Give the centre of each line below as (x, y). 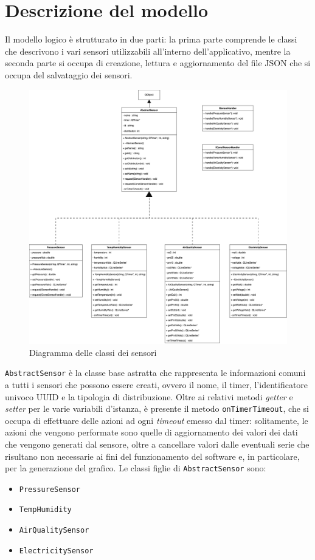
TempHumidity (45, 510)
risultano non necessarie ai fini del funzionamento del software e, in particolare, (152, 456)
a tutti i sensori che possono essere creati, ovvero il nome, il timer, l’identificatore (157, 384)
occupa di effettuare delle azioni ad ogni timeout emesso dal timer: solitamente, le (157, 420)
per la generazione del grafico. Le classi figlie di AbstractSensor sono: (136, 468)
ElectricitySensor (56, 551)
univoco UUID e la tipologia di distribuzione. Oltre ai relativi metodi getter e (149, 396)
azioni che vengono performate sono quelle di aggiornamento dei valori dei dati (151, 432)
